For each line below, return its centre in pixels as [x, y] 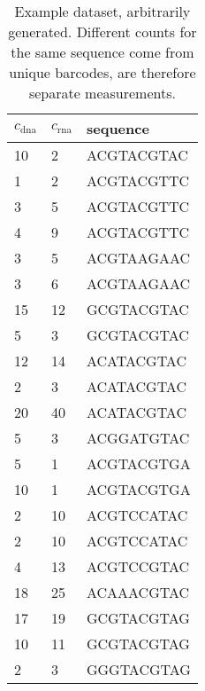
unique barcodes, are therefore [102, 72]
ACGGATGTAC [138, 438]
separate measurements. [102, 93]
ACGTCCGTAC [138, 566]
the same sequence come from [102, 52]
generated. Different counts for [102, 31]
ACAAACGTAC [138, 592]
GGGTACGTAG [138, 669]
